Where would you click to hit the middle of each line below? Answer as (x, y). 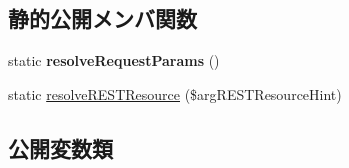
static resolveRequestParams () (114, 60)
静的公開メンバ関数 (102, 18)
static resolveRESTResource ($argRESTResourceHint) (175, 93)
